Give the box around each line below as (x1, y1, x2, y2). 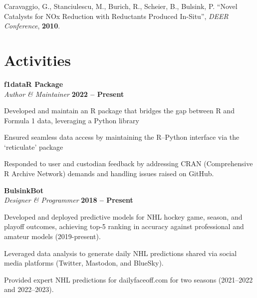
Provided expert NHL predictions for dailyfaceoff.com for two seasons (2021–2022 (4, 274, 253, 285)
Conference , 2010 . (4, 20, 60, 31)
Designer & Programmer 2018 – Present (4, 195, 133, 205)
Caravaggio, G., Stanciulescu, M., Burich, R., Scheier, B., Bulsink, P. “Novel (4, 1, 238, 11)
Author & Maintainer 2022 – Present (4, 88, 124, 99)
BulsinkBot (4, 185, 43, 195)
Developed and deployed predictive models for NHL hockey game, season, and (4, 211, 243, 222)
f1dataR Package (4, 78, 63, 89)
